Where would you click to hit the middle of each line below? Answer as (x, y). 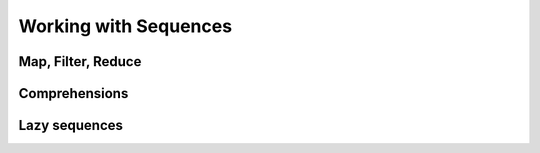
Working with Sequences (125, 26)
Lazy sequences (71, 125)
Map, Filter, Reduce (80, 61)
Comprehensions (73, 93)
